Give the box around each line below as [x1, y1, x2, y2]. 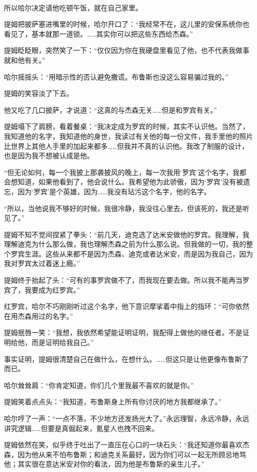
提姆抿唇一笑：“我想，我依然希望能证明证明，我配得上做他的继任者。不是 [4, 327, 243, 338]
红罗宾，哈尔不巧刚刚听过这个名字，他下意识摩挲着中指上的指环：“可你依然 [4, 301, 250, 311]
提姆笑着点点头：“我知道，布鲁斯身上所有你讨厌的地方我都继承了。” [4, 396, 222, 407]
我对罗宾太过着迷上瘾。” [4, 258, 80, 268]
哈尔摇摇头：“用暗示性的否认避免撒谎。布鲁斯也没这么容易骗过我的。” [4, 71, 229, 82]
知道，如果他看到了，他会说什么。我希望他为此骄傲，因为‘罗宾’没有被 [17, 176, 243, 187]
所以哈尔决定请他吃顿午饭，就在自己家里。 [4, 2, 142, 12]
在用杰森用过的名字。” [4, 310, 73, 321]
